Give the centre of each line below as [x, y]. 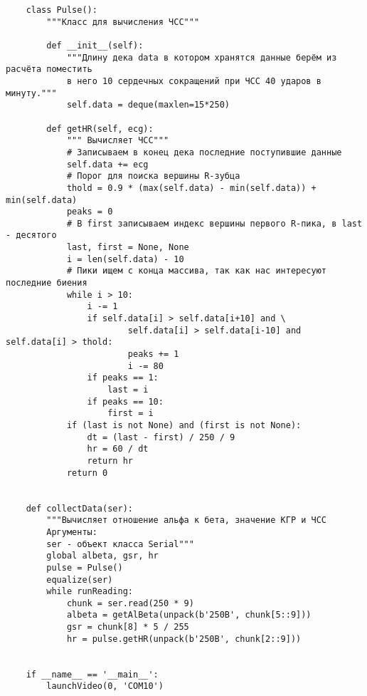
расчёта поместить [49, 69]
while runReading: [90, 592]
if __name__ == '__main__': [92, 674]
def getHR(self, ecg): [100, 129]
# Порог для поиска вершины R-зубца [153, 176]
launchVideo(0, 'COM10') [105, 686]
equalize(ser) [80, 580]
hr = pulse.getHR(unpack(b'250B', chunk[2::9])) [184, 639]
